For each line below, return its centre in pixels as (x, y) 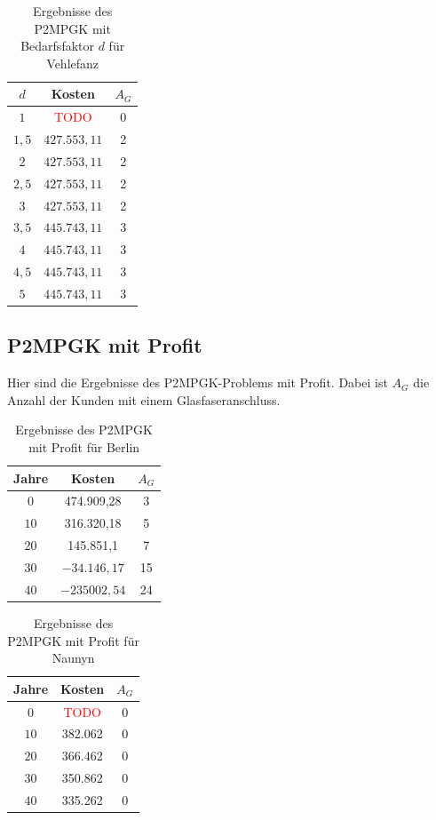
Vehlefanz (73, 63)
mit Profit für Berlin (84, 447)
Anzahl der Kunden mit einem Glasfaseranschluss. (144, 399)
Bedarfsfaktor (57, 46)
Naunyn (73, 658)
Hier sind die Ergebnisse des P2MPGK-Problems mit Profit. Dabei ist (198, 382)
